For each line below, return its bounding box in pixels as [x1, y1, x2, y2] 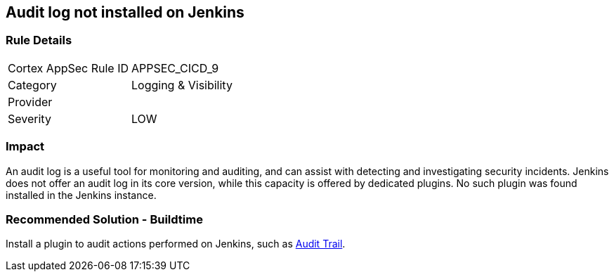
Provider [8, 94, 53, 109]
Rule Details [6, 33, 72, 48]
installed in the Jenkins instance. [6, 188, 157, 201]
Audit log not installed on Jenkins [6, 4, 244, 21]
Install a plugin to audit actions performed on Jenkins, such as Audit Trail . [6, 238, 346, 250]
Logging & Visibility [131, 77, 233, 92]
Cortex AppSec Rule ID [8, 60, 129, 75]
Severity [8, 111, 51, 126]
